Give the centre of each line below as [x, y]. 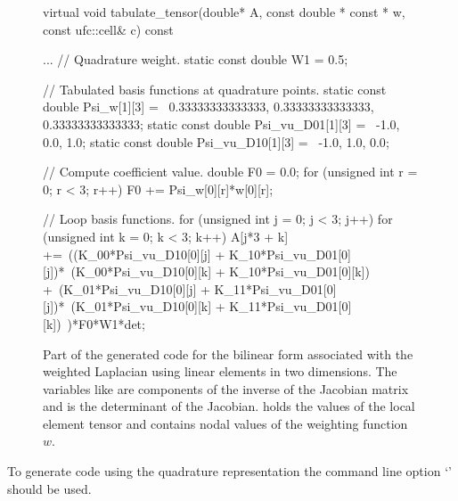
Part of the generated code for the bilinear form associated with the [228, 353]
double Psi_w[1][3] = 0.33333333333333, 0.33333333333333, [209, 107]
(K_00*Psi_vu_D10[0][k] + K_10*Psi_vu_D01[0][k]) [220, 271]
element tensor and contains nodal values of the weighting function [225, 423]
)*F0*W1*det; [106, 323]
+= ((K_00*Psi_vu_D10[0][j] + [134, 254]
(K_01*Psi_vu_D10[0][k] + [148, 306]
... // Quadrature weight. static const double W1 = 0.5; [196, 59]
